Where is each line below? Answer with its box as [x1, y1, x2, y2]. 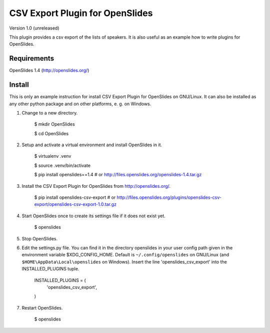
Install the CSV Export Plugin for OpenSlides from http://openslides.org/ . [21, 183, 171, 189]
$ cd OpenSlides [34, 130, 69, 136]
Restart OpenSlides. [21, 304, 63, 310]
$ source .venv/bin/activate [34, 162, 91, 168]
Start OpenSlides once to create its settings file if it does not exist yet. [21, 213, 166, 219]
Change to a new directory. [21, 110, 78, 116]
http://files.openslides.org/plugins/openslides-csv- [116, 194, 222, 200]
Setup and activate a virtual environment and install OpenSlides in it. [21, 142, 162, 148]
